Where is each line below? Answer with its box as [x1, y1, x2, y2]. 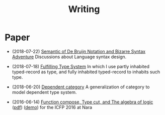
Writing [68, 4, 100, 15]
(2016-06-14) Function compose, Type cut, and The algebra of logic [12, 99, 153, 105]
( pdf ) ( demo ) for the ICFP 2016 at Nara [12, 104, 93, 110]
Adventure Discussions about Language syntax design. [12, 54, 127, 60]
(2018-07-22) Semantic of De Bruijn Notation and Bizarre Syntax [12, 48, 146, 54]
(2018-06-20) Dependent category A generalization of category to [12, 84, 150, 90]
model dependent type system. [12, 89, 77, 95]
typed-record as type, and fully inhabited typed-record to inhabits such [12, 69, 160, 75]
